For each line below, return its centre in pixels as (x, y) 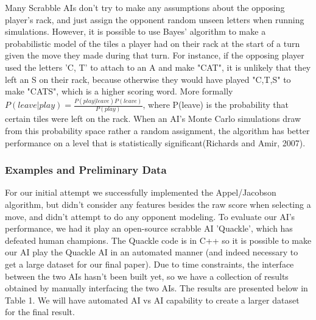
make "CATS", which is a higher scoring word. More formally (119, 91)
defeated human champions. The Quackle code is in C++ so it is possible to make (158, 240)
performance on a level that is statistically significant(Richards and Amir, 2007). (155, 142)
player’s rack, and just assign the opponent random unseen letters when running (155, 19)
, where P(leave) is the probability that (216, 105)
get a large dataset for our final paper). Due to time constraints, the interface (149, 264)
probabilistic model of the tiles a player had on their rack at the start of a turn (153, 43)
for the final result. (40, 312)
